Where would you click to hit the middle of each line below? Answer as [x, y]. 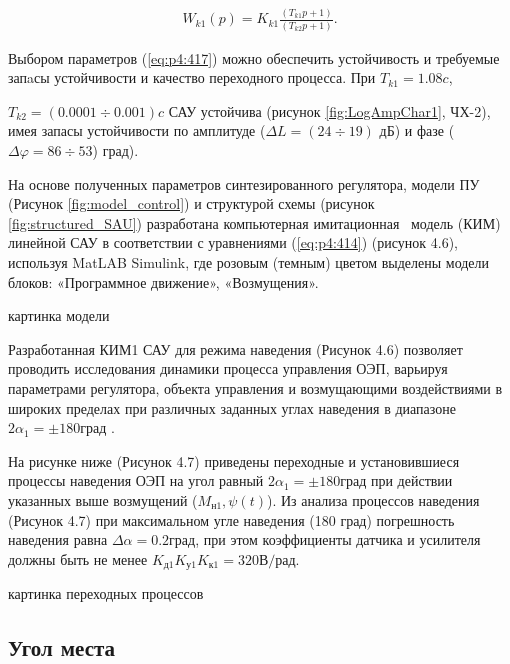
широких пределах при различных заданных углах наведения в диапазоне [232, 407]
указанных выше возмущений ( [103, 499]
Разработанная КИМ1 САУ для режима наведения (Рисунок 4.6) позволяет [235, 348]
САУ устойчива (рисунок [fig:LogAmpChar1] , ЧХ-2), [329, 110]
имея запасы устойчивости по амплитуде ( [137, 130]
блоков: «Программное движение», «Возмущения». [163, 281]
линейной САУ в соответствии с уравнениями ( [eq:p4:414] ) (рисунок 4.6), [233, 242]
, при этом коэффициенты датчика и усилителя [338, 539]
